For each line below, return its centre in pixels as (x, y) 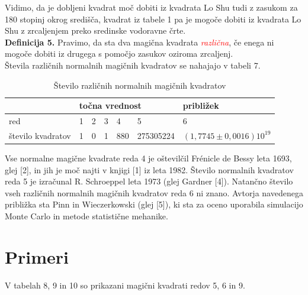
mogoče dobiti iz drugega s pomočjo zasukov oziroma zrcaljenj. (119, 54)
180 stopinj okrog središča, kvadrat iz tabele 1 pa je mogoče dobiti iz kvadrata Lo (153, 19)
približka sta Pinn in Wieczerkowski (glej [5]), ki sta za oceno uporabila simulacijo (154, 204)
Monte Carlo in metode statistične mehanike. (86, 215)
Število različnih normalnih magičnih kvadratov (140, 85)
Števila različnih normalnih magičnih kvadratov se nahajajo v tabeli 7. (133, 65)
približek (201, 106)
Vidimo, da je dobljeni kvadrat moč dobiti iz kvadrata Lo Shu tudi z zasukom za (151, 7)
